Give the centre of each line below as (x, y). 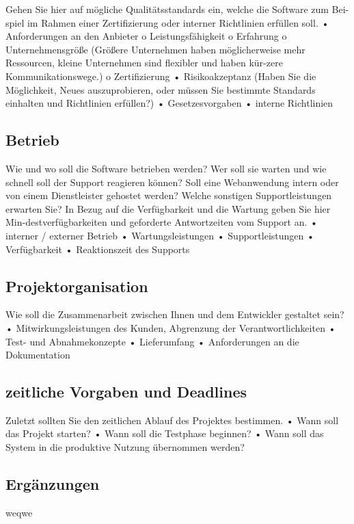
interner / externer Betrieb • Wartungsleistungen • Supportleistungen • (160, 235)
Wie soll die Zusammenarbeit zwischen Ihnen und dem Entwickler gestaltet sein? (175, 314)
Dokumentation (38, 355)
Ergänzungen (53, 484)
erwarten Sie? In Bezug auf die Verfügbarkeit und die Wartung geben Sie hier (168, 208)
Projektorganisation (77, 286)
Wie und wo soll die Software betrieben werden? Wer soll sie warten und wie (166, 168)
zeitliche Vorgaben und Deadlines (126, 392)
